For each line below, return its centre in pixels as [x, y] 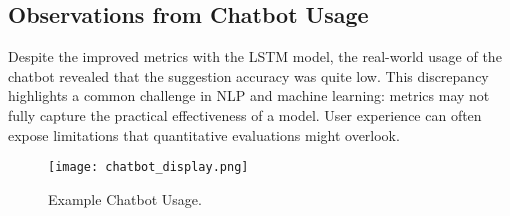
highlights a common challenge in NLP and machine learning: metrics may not [249, 95]
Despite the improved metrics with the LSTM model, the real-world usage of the [255, 56]
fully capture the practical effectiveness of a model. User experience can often [245, 114]
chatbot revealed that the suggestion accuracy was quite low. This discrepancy [248, 75]
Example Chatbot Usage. [125, 198]
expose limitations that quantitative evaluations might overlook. [204, 134]
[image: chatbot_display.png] [148, 167]
